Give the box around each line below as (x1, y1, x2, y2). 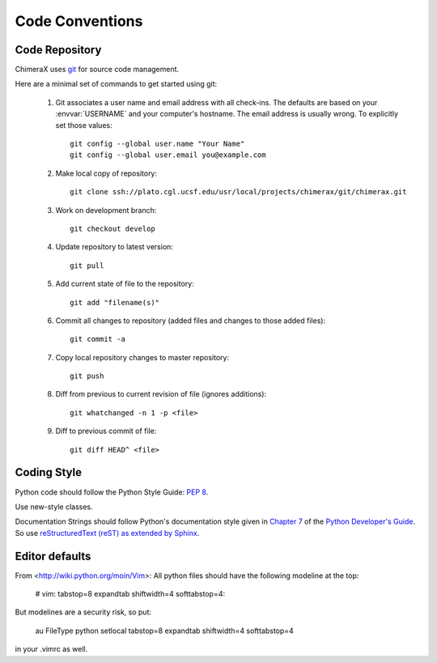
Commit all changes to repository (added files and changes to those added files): (55, 316, 326, 325)
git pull (70, 261, 104, 270)
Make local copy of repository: (55, 168, 158, 178)
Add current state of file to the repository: (55, 279, 194, 289)
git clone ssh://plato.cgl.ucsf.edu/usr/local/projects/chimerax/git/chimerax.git (70, 187, 407, 197)
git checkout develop (70, 223, 155, 233)
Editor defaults (15, 549, 91, 563)
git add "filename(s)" (70, 298, 160, 307)
